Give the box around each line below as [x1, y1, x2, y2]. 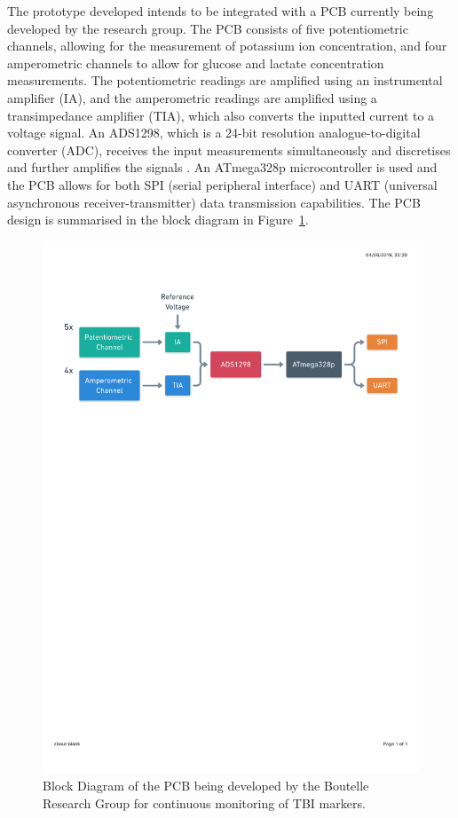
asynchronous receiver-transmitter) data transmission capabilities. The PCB [7, 193, 421, 211]
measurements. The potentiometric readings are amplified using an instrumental [7, 71, 443, 90]
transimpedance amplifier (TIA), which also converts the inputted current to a [7, 106, 435, 124]
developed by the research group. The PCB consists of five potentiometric [7, 19, 408, 37]
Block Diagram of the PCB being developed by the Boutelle [43, 776, 369, 795]
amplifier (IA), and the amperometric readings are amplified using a [7, 88, 377, 106]
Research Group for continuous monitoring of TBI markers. [43, 793, 366, 812]
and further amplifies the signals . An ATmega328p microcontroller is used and [7, 158, 438, 177]
